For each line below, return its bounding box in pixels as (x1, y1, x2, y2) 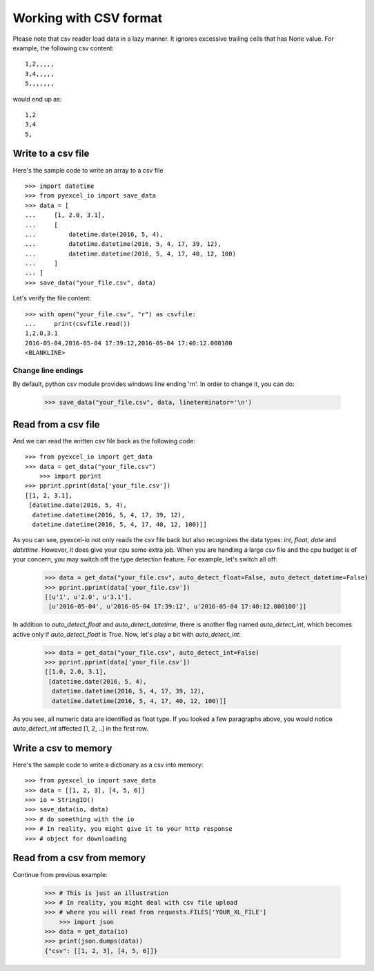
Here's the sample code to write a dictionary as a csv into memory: (12, 760, 204, 769)
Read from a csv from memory (12, 852, 146, 864)
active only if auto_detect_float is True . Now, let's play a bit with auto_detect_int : (12, 630, 242, 638)
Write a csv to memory (12, 742, 112, 754)
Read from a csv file (12, 419, 100, 430)
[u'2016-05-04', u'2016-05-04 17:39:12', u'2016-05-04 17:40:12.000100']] (48, 603, 307, 611)
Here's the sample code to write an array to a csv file (12, 166, 164, 174)
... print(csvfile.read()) (25, 320, 131, 328)
